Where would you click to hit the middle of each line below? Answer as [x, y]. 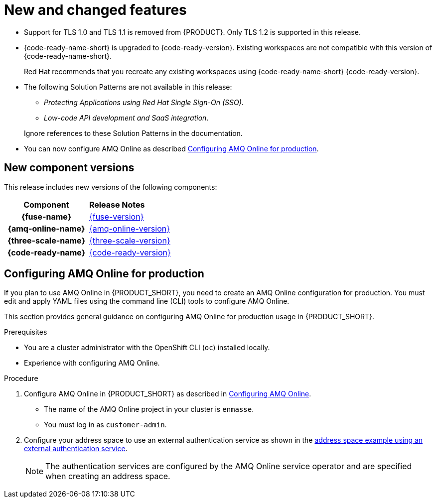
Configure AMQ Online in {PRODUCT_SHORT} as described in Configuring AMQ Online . [168, 394]
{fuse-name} [46, 216]
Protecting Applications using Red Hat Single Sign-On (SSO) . [144, 102]
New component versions [69, 168]
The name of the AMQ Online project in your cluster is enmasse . [149, 409]
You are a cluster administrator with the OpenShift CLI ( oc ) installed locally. [147, 348]
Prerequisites [26, 332]
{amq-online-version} [130, 228]
